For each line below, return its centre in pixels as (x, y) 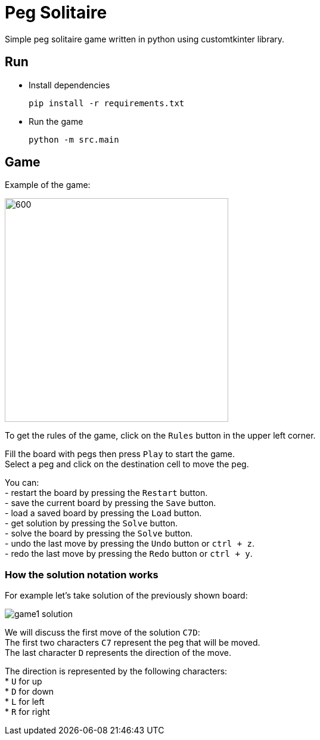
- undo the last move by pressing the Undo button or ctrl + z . (130, 544)
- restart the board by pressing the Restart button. (106, 493)
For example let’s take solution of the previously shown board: (126, 596)
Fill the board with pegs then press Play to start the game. (120, 454)
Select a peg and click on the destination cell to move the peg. (127, 464)
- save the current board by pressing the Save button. (111, 503)
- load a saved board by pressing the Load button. (103, 513)
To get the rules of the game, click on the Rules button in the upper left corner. (160, 436)
